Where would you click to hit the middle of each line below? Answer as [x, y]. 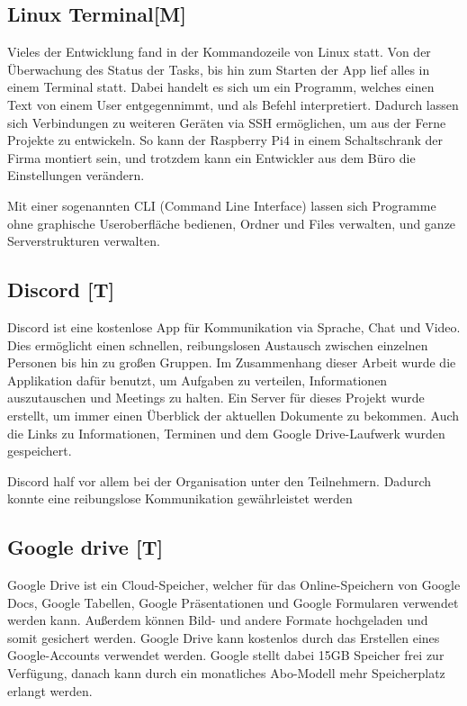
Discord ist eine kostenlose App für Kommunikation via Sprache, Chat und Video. [234, 326]
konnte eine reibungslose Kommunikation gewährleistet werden [180, 498]
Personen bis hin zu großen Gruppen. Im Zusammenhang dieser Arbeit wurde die [232, 362]
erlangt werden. [50, 690]
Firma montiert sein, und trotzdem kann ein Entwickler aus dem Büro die [211, 157]
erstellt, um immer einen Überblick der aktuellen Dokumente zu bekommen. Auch [233, 415]
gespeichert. [40, 451]
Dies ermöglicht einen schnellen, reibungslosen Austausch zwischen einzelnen [218, 344]
